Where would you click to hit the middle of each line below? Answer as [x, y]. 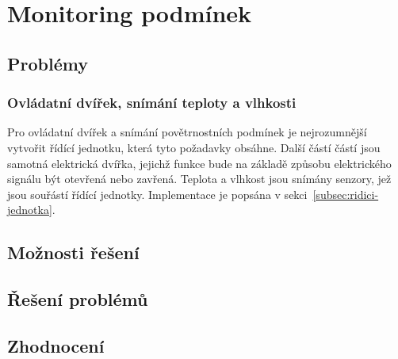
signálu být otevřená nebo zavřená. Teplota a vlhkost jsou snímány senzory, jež [199, 179]
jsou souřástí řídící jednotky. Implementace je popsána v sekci [157, 194]
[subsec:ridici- [346, 194]
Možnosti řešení [73, 252]
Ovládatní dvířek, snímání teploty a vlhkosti [152, 103]
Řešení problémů [78, 299]
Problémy [48, 63]
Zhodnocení [56, 345]
